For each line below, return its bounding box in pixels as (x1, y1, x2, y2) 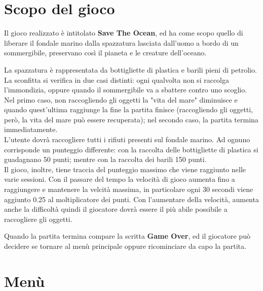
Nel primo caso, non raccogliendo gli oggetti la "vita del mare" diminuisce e (4, 94, 238, 105)
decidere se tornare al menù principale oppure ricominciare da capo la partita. (4, 241, 246, 251)
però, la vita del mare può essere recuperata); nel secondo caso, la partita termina (4, 114, 258, 124)
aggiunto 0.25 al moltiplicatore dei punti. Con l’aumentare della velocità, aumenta (4, 193, 259, 204)
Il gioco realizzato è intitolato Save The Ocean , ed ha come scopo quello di (4, 27, 243, 38)
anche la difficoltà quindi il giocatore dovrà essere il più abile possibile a (4, 204, 228, 214)
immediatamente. (4, 124, 58, 135)
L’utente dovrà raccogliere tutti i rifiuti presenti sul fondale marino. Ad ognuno (4, 134, 250, 145)
